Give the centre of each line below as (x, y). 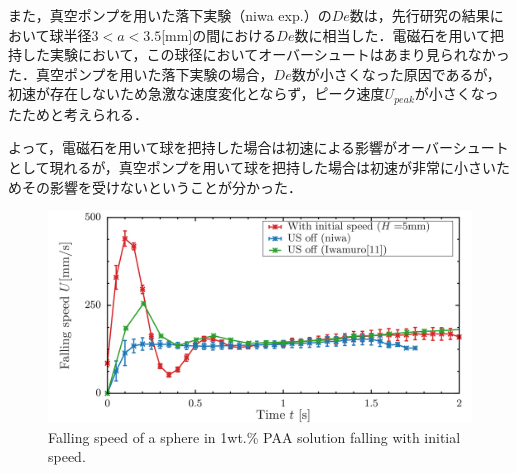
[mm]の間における (219, 34)
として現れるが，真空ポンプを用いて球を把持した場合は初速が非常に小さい (252, 167)
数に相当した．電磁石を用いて (392, 34)
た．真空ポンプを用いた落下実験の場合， (141, 73)
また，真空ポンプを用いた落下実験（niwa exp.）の (170, 15)
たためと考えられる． (78, 113)
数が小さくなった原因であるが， (396, 73)
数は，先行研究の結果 (419, 15)
